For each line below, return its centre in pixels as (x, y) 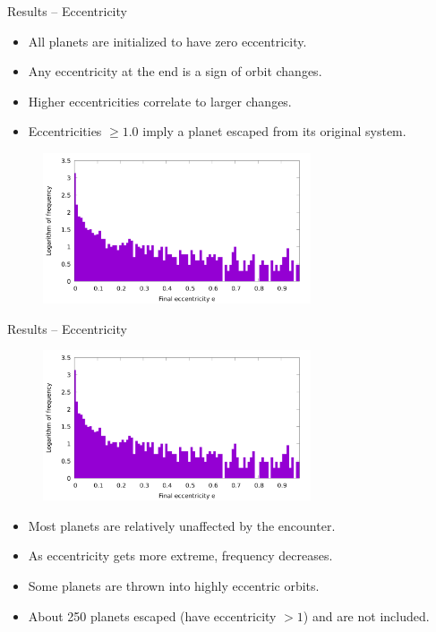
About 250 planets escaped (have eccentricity (152, 615)
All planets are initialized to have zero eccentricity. (167, 41)
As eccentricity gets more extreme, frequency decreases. (180, 555)
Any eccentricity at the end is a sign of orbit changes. (175, 71)
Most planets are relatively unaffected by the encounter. (182, 525)
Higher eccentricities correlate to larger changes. (160, 101)
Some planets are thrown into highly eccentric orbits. (174, 585)
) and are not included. (366, 615)
